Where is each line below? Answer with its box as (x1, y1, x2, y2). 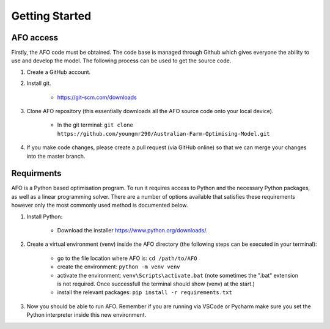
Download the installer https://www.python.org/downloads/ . (57, 227, 208, 234)
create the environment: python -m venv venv (57, 263, 180, 270)
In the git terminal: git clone (57, 121, 134, 128)
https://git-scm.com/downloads (57, 94, 137, 101)
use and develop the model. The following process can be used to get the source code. (11, 57, 232, 64)
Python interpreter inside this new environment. (26, 311, 147, 319)
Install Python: (26, 213, 63, 220)
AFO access (11, 32, 59, 43)
